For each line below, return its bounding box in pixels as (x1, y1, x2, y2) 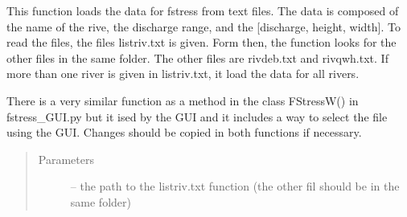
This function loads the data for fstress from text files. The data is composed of (6, 2, 399, 18)
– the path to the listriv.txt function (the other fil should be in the (70, 178, 400, 194)
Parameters (38, 150, 94, 167)
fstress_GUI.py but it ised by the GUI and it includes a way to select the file (6, 108, 388, 125)
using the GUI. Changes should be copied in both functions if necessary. (6, 124, 362, 141)
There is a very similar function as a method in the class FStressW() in (6, 92, 359, 108)
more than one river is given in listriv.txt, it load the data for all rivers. (6, 65, 360, 82)
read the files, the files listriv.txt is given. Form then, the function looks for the (6, 34, 397, 51)
